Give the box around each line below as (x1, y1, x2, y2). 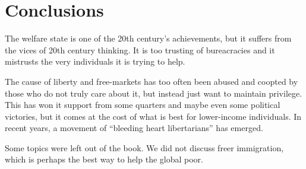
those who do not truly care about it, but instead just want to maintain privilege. (5, 87, 302, 99)
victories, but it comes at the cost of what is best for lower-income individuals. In (5, 110, 302, 122)
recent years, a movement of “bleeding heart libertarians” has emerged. (5, 122, 263, 134)
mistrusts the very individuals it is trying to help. (5, 55, 185, 68)
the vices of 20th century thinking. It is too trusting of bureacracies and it (5, 43, 275, 56)
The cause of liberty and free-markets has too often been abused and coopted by (5, 75, 298, 87)
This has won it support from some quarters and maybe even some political (5, 98, 280, 111)
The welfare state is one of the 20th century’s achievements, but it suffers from (5, 32, 292, 44)
